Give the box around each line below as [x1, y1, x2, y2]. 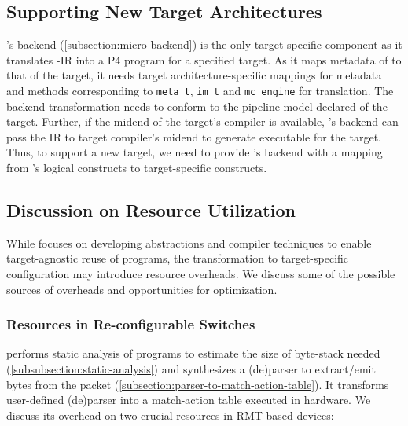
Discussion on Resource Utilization [6, 198, 296, 222]
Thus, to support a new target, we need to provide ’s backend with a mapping [6, 144, 383, 160]
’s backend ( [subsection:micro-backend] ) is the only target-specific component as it [6, 36, 402, 53]
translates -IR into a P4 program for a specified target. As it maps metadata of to [6, 51, 402, 68]
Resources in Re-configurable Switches [6, 314, 255, 334]
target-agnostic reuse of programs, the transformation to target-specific [6, 250, 349, 266]
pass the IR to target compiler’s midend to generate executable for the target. [6, 128, 381, 145]
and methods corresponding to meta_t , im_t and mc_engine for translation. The [6, 82, 394, 98]
